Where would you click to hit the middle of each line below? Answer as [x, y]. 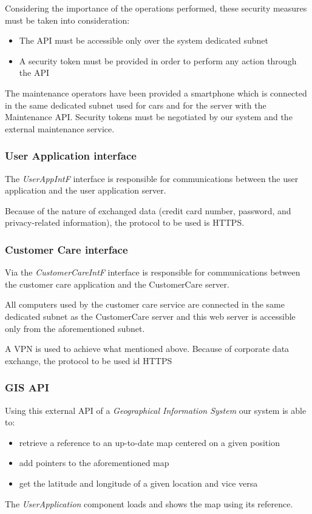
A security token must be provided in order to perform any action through [158, 60]
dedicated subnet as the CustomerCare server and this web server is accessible [150, 316]
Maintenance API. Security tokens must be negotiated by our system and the [149, 117]
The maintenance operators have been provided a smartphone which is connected [156, 93]
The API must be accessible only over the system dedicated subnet [144, 40]
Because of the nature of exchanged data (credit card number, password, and [148, 210]
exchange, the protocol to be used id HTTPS [89, 360]
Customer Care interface [66, 249]
